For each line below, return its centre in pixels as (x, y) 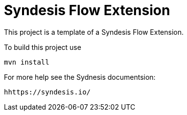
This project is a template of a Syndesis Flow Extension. (94, 32)
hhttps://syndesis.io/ (47, 92)
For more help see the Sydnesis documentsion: (80, 77)
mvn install (27, 62)
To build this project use (43, 47)
